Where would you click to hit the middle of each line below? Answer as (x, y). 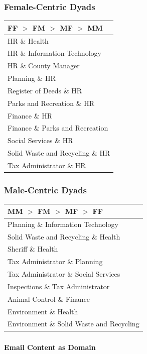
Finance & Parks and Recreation (58, 128)
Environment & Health (43, 311)
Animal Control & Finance (49, 299)
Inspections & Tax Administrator (59, 286)
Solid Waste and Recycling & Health (64, 236)
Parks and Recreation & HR (51, 103)
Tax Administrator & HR (47, 165)
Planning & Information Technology (63, 224)
